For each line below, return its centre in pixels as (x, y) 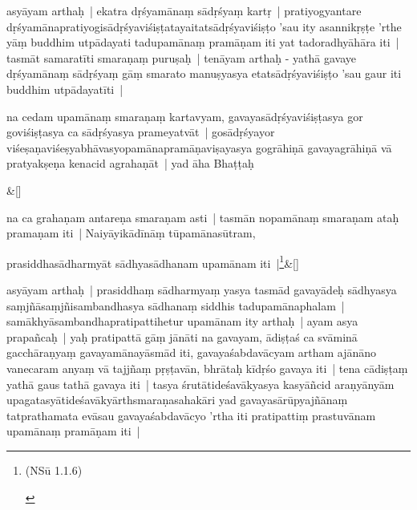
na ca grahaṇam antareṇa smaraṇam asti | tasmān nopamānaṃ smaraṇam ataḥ (203, 217)
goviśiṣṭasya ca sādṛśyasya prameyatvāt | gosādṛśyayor (141, 132)
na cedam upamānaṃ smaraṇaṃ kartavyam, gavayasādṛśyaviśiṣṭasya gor (185, 116)
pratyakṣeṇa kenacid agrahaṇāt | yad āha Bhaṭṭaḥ (130, 163)
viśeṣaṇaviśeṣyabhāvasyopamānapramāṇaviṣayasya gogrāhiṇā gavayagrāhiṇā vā (199, 147)
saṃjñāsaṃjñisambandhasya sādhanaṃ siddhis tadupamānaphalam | (176, 305)
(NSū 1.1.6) (54, 470)
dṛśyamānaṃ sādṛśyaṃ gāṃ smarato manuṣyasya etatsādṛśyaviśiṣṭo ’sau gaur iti (204, 73)
